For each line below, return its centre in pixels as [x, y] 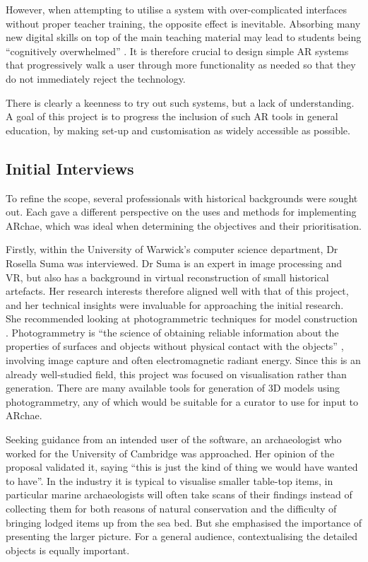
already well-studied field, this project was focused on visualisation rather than [176, 374]
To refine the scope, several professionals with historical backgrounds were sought [182, 198]
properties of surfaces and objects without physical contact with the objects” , [175, 346]
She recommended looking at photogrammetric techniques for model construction [182, 318]
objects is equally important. [68, 550]
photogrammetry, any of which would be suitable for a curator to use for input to [182, 401]
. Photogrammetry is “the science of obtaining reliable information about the [172, 332]
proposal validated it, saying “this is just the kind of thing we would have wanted [182, 467]
